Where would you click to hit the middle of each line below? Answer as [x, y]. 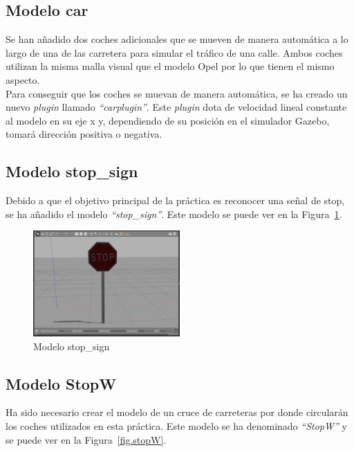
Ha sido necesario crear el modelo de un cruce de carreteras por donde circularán [177, 412]
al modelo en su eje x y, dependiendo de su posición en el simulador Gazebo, [168, 120]
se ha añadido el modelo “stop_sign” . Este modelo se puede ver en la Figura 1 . [174, 214]
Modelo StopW [61, 383]
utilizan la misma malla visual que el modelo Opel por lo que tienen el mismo [170, 66]
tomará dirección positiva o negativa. [84, 134]
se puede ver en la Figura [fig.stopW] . [86, 439]
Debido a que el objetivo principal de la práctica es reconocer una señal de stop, [175, 200]
